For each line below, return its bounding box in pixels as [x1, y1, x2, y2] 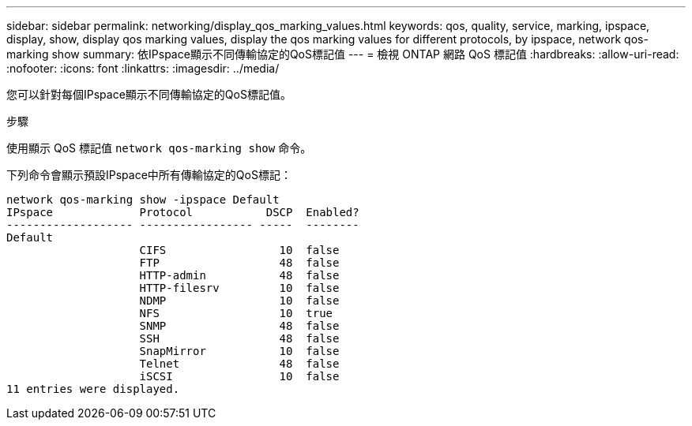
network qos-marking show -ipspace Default [6, 193, 280, 206]
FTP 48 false [139, 256, 340, 269]
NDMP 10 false [139, 294, 340, 307]
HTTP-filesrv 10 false [139, 282, 340, 294]
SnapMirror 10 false [139, 345, 340, 357]
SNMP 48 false [139, 319, 340, 332]
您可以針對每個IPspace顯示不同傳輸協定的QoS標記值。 [6, 88, 291, 101]
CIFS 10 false [139, 244, 340, 256]
